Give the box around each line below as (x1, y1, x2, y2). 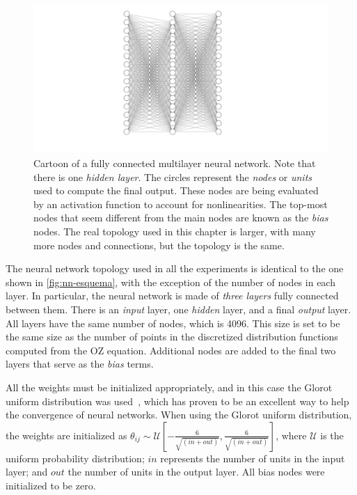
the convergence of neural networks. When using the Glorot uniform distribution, (6, 407, 352, 422)
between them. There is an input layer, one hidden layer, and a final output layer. (6, 301, 351, 316)
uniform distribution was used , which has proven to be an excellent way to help (6, 393, 349, 408)
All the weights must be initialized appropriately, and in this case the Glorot (6, 379, 333, 394)
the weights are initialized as (6, 427, 127, 442)
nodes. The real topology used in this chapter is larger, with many (33, 223, 316, 238)
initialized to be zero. (6, 478, 96, 492)
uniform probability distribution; (6, 450, 145, 465)
